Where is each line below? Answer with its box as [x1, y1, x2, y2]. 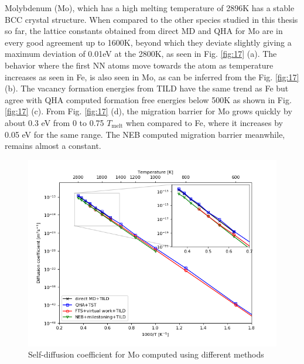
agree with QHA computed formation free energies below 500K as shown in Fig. [5, 93, 292, 106]
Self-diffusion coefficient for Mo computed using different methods [28, 348, 264, 360]
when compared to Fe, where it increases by [125, 116, 283, 128]
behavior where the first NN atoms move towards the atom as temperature [5, 59, 274, 71]
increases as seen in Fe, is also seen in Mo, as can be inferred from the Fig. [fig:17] [5, 70, 299, 83]
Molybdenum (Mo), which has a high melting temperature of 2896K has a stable [5, 2, 295, 13]
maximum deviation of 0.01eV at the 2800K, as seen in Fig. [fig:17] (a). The [5, 47, 277, 60]
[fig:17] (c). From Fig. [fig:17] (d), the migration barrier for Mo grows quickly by [5, 105, 292, 117]
